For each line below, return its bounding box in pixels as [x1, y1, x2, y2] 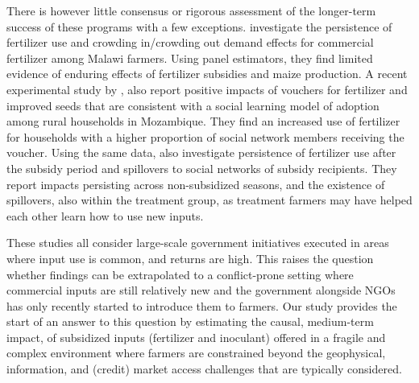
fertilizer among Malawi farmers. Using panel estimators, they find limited [6, 49, 373, 66]
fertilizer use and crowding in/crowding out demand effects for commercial [6, 34, 374, 51]
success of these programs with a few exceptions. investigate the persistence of [6, 18, 392, 35]
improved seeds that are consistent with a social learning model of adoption [6, 97, 380, 113]
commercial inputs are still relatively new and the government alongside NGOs [6, 282, 396, 299]
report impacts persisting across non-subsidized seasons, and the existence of [6, 175, 385, 192]
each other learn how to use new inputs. [6, 207, 204, 224]
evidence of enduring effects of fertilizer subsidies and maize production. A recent [6, 65, 408, 82]
